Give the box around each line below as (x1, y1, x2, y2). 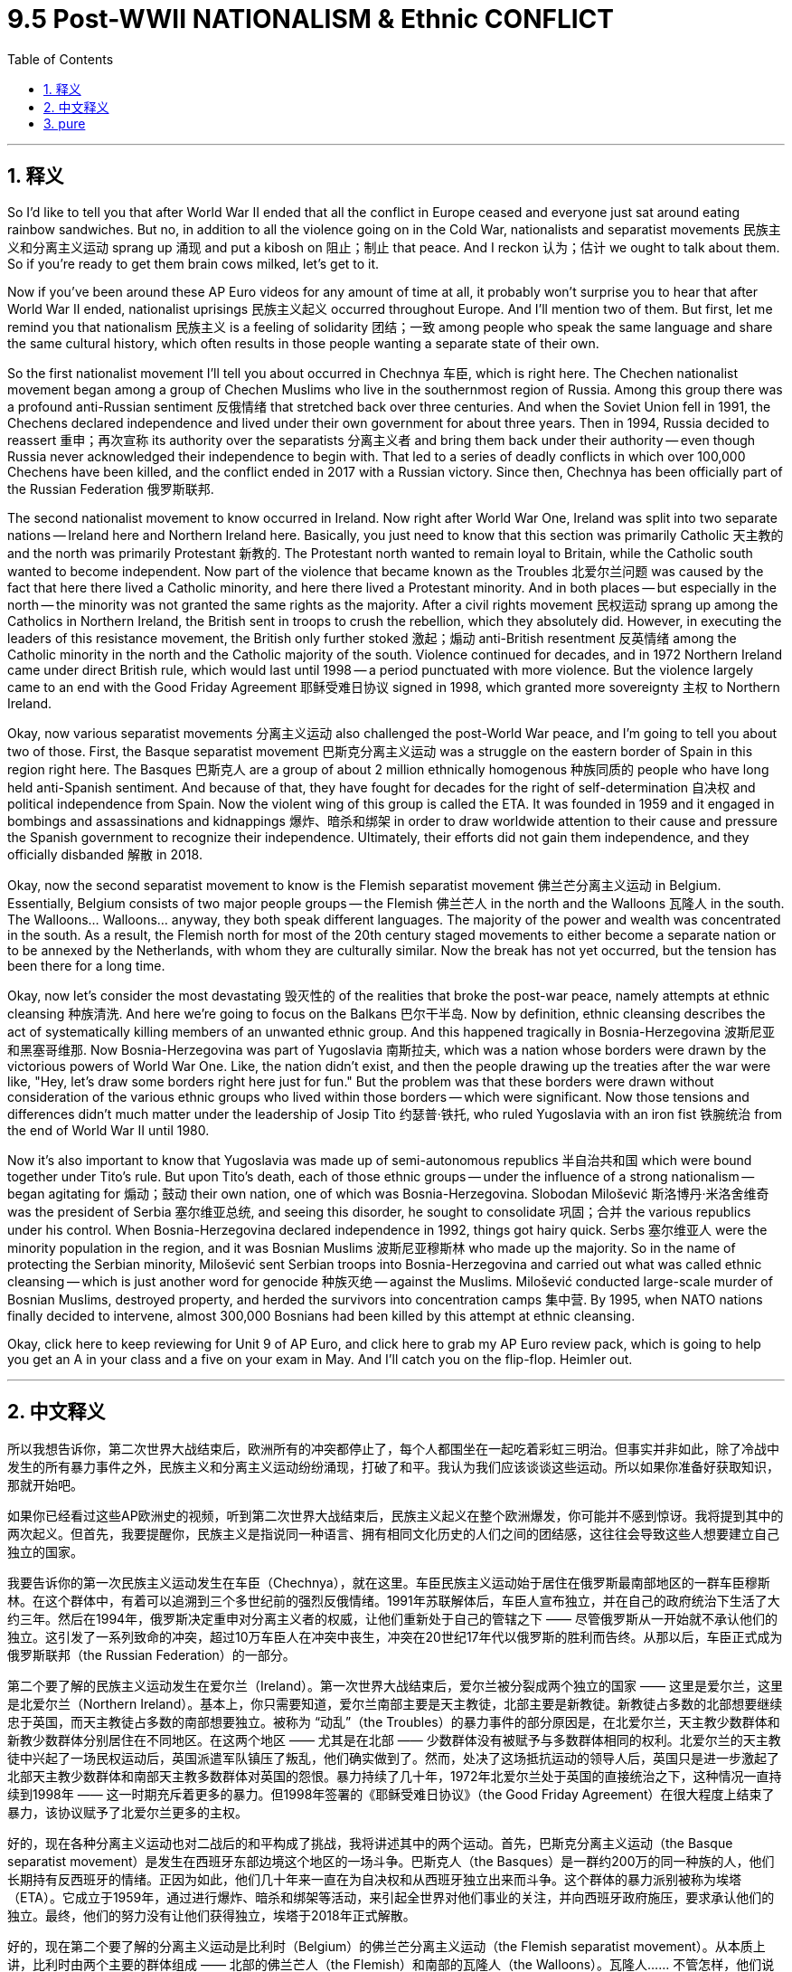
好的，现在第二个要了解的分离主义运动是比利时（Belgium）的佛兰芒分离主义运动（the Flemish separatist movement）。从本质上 (7, 1939, 766, 1955)
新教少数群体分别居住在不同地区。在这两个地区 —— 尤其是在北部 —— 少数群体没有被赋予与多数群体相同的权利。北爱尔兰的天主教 (7, 1732, 781, 1749)
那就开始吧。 (7, 1477, 83, 1493)
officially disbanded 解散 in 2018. (7, 846, 203, 862)
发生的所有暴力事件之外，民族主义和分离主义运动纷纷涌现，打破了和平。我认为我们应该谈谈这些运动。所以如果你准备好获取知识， (7, 1459, 779, 1475)
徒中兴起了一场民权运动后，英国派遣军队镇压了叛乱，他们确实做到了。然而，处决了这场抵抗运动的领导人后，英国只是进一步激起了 (7, 1750, 779, 1767)
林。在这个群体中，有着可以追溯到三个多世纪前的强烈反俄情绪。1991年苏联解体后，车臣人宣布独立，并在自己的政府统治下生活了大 (7, 1593, 780, 1609)
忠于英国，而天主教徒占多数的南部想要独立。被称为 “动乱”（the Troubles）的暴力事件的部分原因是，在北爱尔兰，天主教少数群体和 (7, 1714, 780, 1730)
